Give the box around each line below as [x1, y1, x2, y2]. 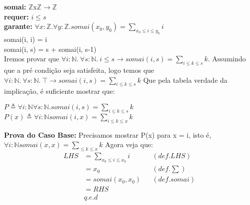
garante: [4, 21, 32, 31]
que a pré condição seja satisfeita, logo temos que [4, 64, 154, 75]
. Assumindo [208, 53, 246, 64]
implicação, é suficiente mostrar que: [4, 86, 115, 96]
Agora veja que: [105, 139, 153, 150]
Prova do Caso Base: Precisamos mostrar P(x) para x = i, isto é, [4, 129, 211, 140]
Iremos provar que [4, 53, 59, 64]
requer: [4, 11, 29, 21]
